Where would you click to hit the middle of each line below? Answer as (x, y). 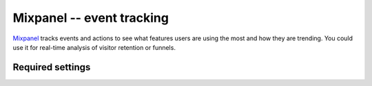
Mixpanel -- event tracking (91, 18)
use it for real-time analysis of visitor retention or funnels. (94, 47)
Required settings (52, 67)
